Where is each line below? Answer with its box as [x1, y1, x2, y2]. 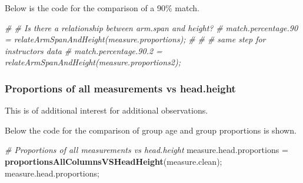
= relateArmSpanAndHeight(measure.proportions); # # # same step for [5, 33, 266, 45]
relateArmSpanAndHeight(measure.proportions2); [5, 56, 181, 68]
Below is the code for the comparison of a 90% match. [5, 2, 199, 14]
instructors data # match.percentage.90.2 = [5, 44, 162, 56]
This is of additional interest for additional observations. [5, 104, 208, 117]
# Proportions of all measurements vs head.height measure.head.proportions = [5, 144, 288, 156]
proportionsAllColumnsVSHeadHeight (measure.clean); [5, 155, 222, 167]
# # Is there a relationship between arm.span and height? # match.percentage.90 [5, 21, 298, 34]
